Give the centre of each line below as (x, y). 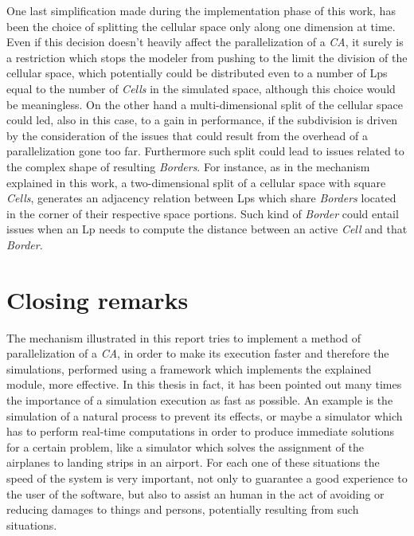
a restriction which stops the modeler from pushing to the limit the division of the (207, 57)
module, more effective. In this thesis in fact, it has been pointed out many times (204, 384)
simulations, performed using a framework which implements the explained (189, 368)
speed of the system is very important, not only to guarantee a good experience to (207, 477)
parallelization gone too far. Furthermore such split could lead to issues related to (205, 151)
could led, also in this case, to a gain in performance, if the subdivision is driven (202, 120)
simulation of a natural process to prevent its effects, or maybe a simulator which (205, 415)
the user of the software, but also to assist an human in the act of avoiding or (195, 493)
